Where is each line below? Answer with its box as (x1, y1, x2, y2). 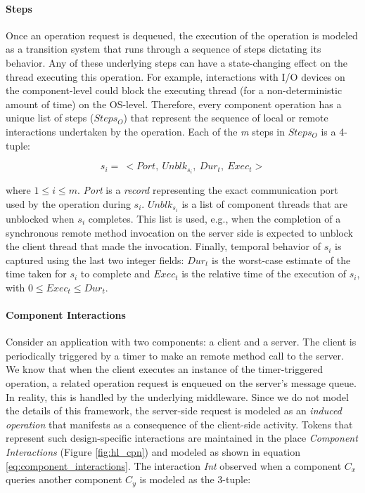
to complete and (80, 266, 151, 281)
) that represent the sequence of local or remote (123, 110, 328, 125)
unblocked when (6, 211, 75, 225)
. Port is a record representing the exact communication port (77, 183, 338, 197)
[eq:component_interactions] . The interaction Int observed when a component (6, 458, 342, 473)
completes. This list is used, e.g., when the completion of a (88, 211, 341, 225)
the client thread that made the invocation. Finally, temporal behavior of (6, 239, 321, 254)
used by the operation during (6, 196, 131, 211)
